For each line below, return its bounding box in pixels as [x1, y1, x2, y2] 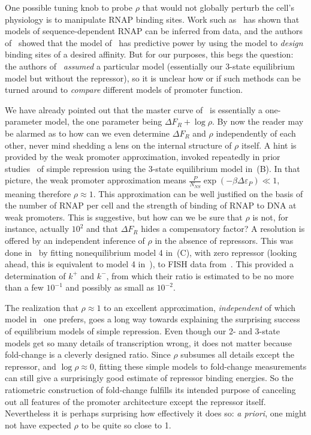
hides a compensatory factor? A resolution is [141, 222, 305, 235]
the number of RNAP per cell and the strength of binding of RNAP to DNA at [5, 199, 297, 212]
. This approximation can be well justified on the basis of [93, 187, 303, 200]
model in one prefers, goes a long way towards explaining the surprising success [5, 313, 300, 325]
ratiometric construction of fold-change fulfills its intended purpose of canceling [5, 383, 296, 396]
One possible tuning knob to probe [5, 1, 132, 13]
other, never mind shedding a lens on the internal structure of [5, 138, 232, 151]
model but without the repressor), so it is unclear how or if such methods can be [5, 71, 301, 84]
